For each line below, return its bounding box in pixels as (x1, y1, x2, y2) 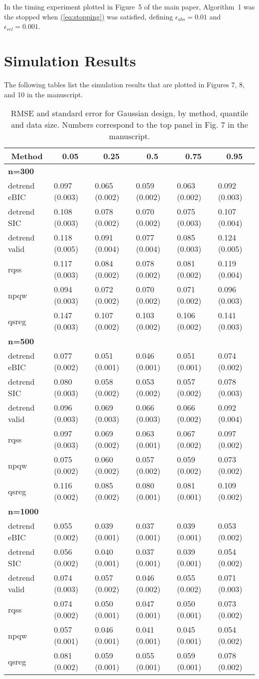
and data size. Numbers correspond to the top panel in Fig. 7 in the (11, 119, 248, 131)
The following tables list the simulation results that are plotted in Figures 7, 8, (4, 79, 245, 89)
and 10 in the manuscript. (4, 89, 83, 99)
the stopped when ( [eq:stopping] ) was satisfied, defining (4, 11, 173, 21)
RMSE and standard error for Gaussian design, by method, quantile (10, 107, 249, 119)
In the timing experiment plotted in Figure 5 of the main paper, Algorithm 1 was (4, 1, 255, 11)
